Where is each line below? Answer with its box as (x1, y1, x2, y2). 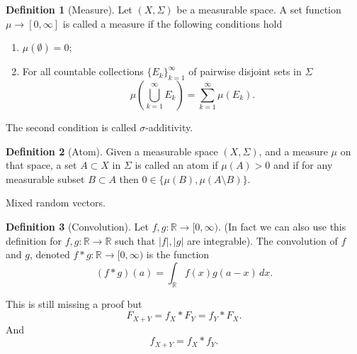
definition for (6, 233, 62, 248)
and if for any (273, 157, 333, 172)
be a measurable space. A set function (176, 2, 341, 16)
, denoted (29, 247, 70, 262)
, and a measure (259, 143, 328, 158)
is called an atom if (135, 157, 218, 172)
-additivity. (145, 119, 193, 134)
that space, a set (6, 157, 77, 172)
